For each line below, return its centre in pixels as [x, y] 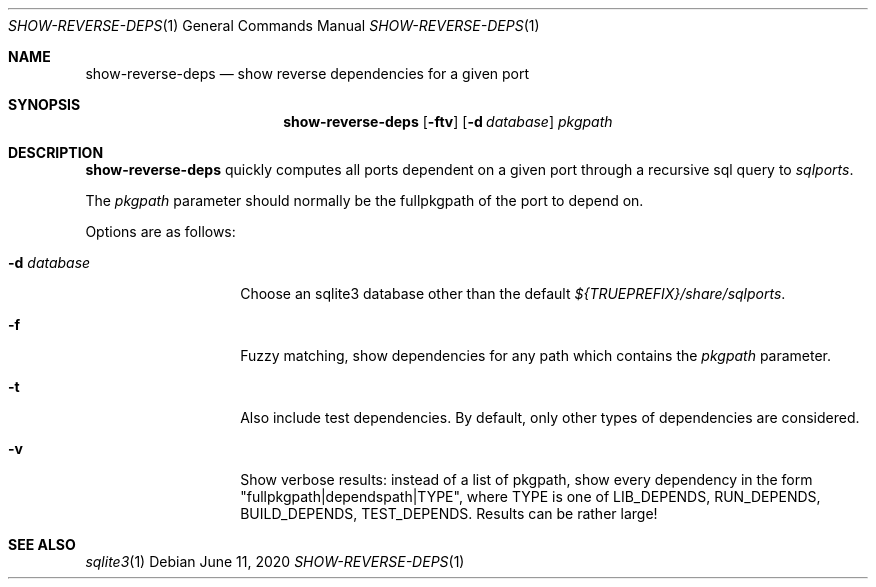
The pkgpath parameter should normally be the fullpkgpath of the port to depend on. [364, 200]
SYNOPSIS [44, 104]
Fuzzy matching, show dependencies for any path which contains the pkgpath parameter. [536, 355]
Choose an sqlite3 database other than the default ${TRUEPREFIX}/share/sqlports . [513, 293]
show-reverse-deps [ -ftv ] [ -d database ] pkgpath [448, 121]
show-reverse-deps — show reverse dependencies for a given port [307, 73]
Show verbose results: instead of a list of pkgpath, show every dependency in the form [526, 479]
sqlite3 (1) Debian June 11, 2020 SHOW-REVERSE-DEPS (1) [275, 561]
